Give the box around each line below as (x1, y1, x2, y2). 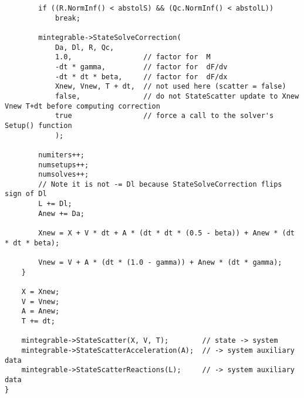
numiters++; (38, 150, 85, 159)
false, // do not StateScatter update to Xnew (55, 92, 299, 100)
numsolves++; (38, 170, 89, 179)
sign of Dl (5, 190, 47, 198)
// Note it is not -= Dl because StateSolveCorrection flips (38, 180, 282, 188)
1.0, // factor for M (55, 53, 211, 62)
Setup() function (5, 121, 72, 130)
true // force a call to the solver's (55, 112, 274, 120)
